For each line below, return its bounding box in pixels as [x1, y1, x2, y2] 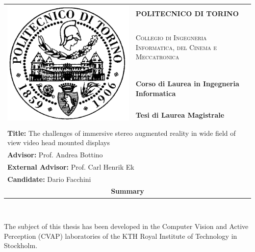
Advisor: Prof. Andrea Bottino [7, 149, 103, 159]
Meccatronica [135, 51, 179, 62]
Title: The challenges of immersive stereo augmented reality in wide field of [7, 127, 236, 138]
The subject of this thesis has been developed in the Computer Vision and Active [4, 221, 249, 231]
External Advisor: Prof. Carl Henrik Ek [7, 161, 134, 172]
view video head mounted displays [7, 137, 110, 148]
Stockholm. [4, 240, 38, 251]
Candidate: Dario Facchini [7, 174, 91, 184]
